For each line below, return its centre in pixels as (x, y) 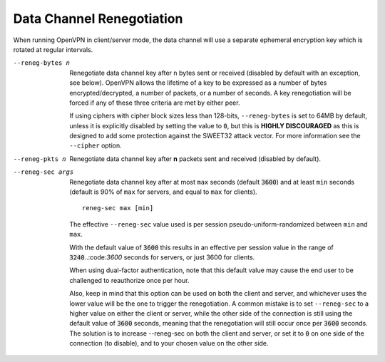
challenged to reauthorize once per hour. (129, 280)
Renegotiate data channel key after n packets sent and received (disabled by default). (195, 159)
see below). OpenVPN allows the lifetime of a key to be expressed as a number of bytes (198, 83)
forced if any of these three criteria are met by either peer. (155, 103)
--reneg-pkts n (40, 159)
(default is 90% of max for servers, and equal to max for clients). (163, 192)
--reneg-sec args (43, 172)
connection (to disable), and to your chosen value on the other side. (169, 343)
